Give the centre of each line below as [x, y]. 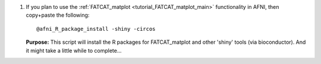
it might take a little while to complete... [74, 50]
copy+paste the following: [58, 15]
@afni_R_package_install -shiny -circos [96, 29]
